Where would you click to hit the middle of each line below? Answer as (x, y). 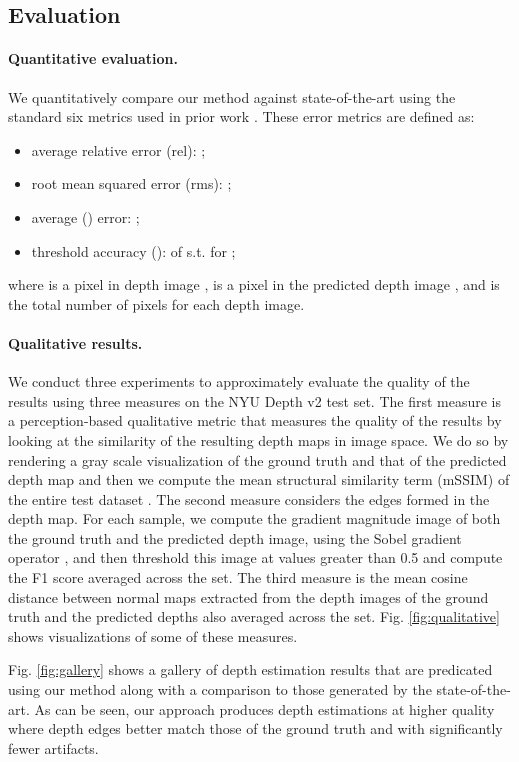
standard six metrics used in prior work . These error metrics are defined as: (241, 116)
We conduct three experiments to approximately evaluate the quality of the (239, 381)
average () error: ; (85, 216)
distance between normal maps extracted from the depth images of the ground (248, 596)
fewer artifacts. (53, 747)
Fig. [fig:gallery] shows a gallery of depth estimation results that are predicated (250, 669)
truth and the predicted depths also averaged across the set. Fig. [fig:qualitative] (254, 616)
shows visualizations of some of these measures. (153, 635)
